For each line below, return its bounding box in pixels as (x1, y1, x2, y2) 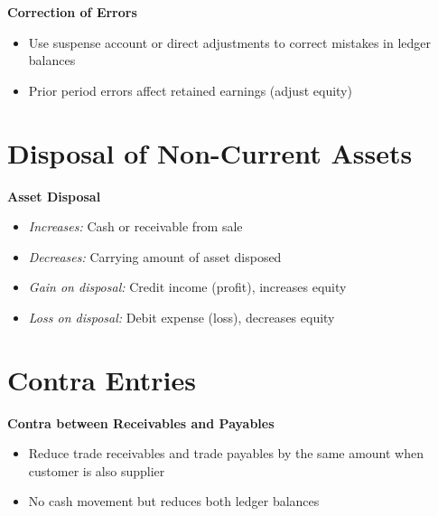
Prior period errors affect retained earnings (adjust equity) (28, 80, 352, 99)
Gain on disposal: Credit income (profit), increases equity (28, 277, 347, 296)
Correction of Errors (7, 3, 137, 21)
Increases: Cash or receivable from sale (28, 217, 243, 236)
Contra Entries (7, 361, 196, 398)
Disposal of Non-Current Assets (7, 134, 413, 171)
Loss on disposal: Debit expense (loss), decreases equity (28, 307, 335, 326)
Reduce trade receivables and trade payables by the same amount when (28, 444, 424, 463)
